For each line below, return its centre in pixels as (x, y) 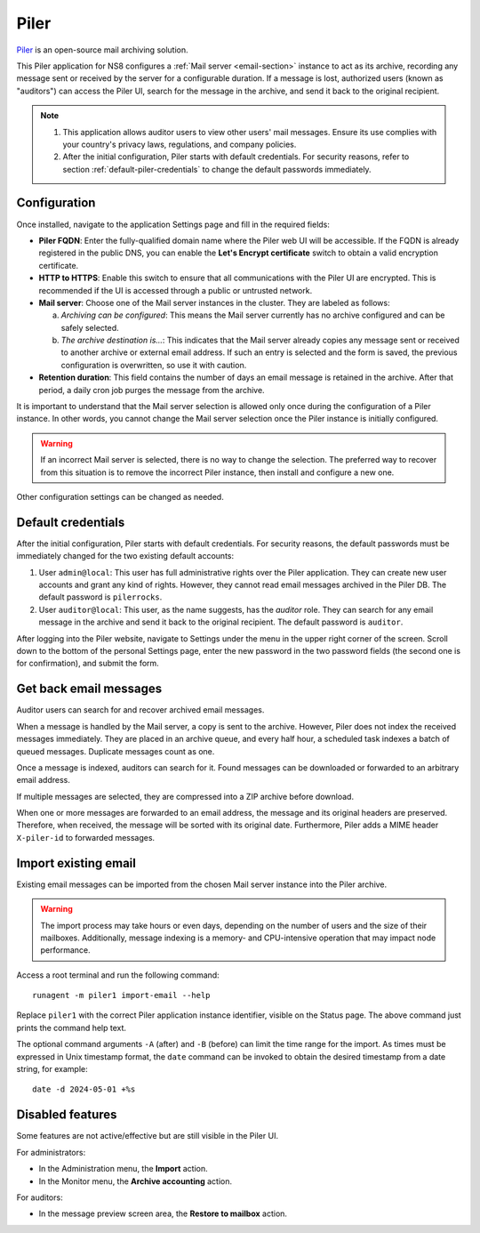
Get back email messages (89, 689)
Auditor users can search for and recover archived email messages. (140, 710)
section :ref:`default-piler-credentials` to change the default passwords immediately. (217, 169)
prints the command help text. (72, 1027)
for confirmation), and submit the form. (88, 664)
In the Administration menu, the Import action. (123, 1169)
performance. (65, 950)
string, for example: (52, 1069)
